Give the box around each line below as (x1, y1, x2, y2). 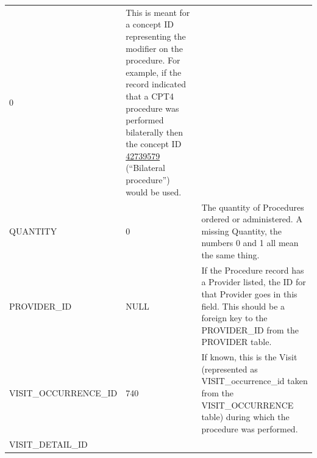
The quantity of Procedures (201, 200, 304, 213)
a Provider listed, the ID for (201, 275, 306, 288)
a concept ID (126, 18, 174, 31)
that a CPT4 (126, 89, 174, 102)
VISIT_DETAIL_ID (9, 437, 88, 450)
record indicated (126, 78, 187, 90)
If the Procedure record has (201, 263, 304, 276)
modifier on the (126, 42, 183, 54)
